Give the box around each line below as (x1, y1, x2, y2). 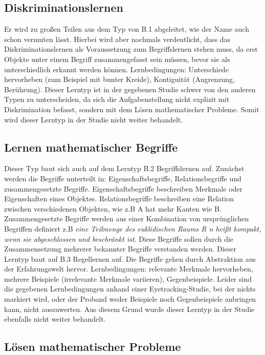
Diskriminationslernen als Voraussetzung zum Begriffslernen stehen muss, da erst (4, 44, 258, 54)
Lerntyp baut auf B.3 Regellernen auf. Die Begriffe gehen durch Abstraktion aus (4, 253, 256, 264)
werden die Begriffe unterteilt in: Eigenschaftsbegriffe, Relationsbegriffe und (4, 173, 241, 183)
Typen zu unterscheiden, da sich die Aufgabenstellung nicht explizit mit (4, 94, 230, 105)
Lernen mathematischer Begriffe (4, 139, 178, 155)
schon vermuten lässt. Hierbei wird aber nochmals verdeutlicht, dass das (4, 33, 231, 44)
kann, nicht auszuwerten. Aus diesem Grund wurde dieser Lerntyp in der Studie (4, 303, 255, 314)
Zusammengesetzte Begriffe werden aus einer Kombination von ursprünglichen (4, 213, 249, 224)
